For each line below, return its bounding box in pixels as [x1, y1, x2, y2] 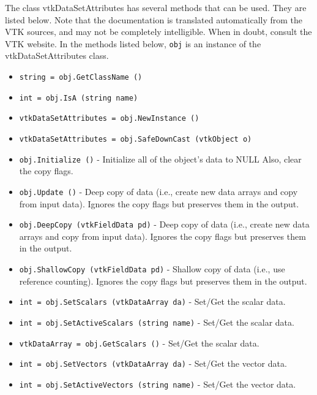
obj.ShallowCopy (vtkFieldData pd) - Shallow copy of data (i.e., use [19, 263, 285, 275]
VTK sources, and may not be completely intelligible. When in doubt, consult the [5, 25, 312, 38]
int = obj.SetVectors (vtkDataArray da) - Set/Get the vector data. [19, 357, 287, 370]
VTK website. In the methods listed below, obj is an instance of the [5, 37, 261, 50]
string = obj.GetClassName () [19, 73, 143, 82]
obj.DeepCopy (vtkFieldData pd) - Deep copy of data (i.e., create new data [19, 218, 310, 231]
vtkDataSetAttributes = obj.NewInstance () [19, 114, 200, 123]
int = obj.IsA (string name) [19, 93, 138, 102]
